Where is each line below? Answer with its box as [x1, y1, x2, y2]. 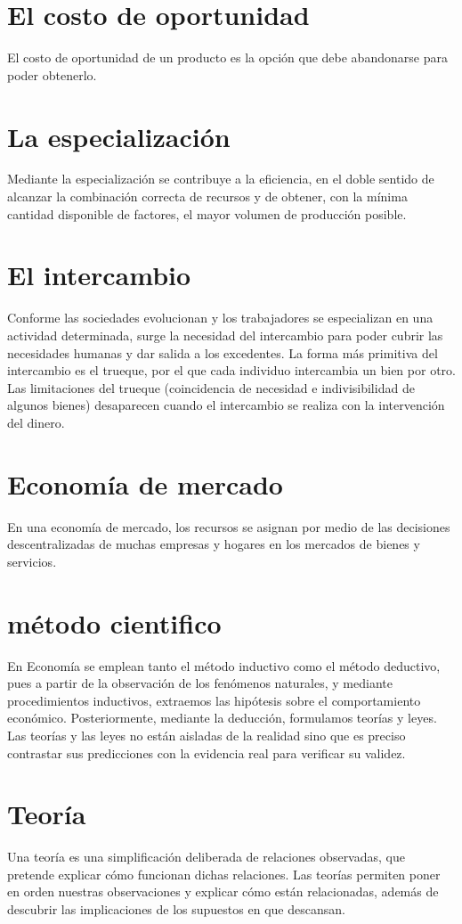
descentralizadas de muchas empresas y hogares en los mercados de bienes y [7, 535, 420, 553]
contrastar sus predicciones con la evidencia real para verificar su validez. [7, 743, 406, 762]
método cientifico [7, 604, 222, 641]
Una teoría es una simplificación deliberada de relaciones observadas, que [7, 847, 405, 866]
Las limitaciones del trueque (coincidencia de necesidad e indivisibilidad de [7, 378, 415, 397]
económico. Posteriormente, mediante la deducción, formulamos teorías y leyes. [7, 708, 437, 727]
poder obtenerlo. [7, 65, 97, 84]
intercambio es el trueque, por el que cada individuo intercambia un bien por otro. [7, 361, 456, 380]
